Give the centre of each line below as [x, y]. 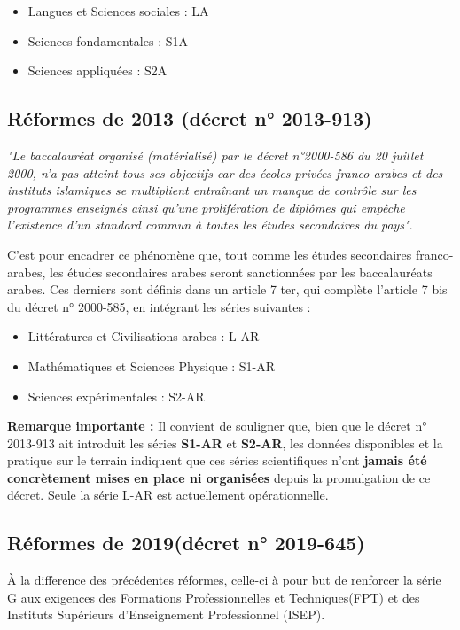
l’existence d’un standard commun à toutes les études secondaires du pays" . [210, 225]
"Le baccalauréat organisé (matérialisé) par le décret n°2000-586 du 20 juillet [215, 155]
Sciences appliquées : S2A [97, 70]
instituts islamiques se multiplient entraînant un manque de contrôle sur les [212, 190]
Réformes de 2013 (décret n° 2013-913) [190, 118]
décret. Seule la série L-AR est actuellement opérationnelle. [168, 495]
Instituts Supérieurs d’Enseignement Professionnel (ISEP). [166, 614]
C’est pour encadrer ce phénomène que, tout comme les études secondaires [210, 254]
